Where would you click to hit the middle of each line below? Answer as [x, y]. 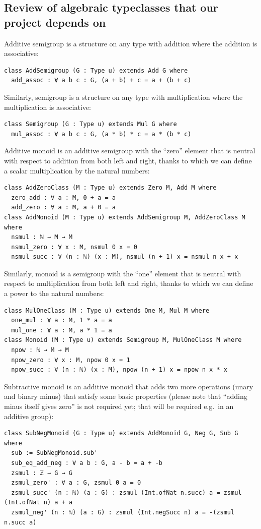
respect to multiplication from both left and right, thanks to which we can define [129, 283]
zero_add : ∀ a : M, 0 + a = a [63, 197]
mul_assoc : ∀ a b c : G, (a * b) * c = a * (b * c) [101, 134]
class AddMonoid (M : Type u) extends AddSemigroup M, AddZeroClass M [125, 217]
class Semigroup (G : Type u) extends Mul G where [91, 124]
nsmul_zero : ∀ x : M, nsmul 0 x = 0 [74, 247]
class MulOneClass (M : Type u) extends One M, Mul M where [107, 310]
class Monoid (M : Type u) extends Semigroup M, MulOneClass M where [123, 340]
